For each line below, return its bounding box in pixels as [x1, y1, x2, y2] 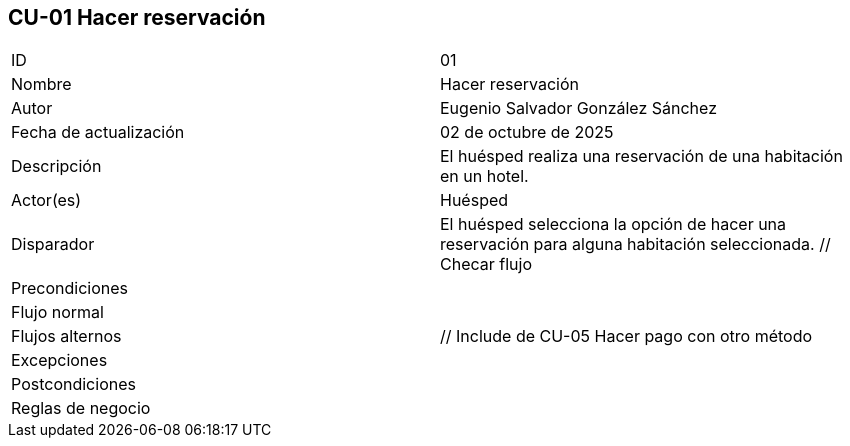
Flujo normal [11, 302, 104, 323]
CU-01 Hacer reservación [8, 5, 266, 30]
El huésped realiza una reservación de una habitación [440, 146, 843, 167]
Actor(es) [11, 190, 82, 211]
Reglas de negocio [11, 398, 151, 419]
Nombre [11, 74, 72, 95]
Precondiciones [11, 278, 128, 299]
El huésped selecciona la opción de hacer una [440, 214, 787, 235]
